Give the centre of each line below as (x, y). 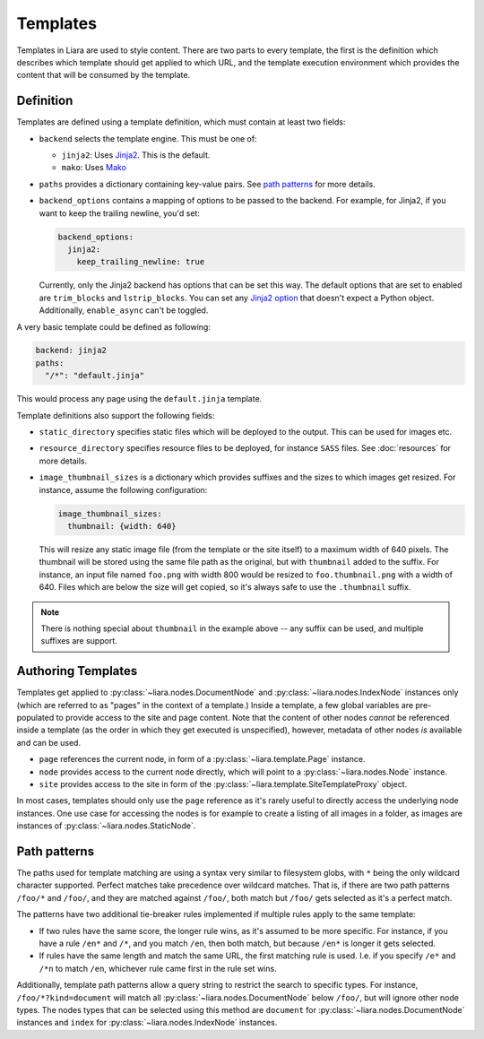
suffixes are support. (79, 641)
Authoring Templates (77, 671)
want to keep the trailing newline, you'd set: (120, 213)
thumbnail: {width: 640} (122, 526)
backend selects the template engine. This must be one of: (148, 138)
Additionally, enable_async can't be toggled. (124, 310)
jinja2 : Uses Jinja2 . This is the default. (136, 155)
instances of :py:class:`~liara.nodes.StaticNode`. (106, 826)
